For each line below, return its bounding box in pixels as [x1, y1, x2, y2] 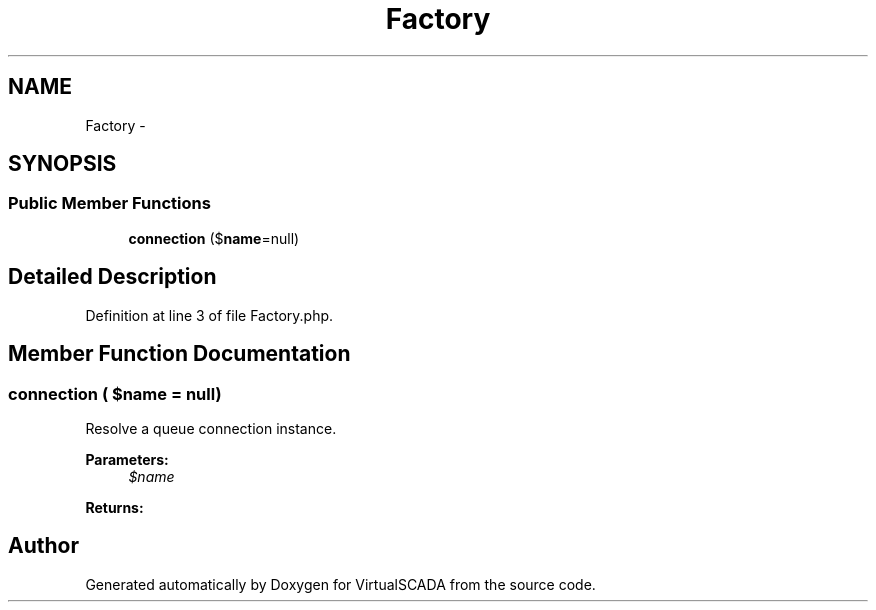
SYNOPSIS [8, 151, 117, 177]
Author [8, 533, 79, 559]
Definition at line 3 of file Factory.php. [85, 306, 334, 324]
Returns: [85, 498, 144, 516]
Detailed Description [8, 264, 217, 290]
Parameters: [85, 450, 169, 468]
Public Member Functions [8, 193, 211, 214]
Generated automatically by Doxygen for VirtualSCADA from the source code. [85, 575, 596, 593]
